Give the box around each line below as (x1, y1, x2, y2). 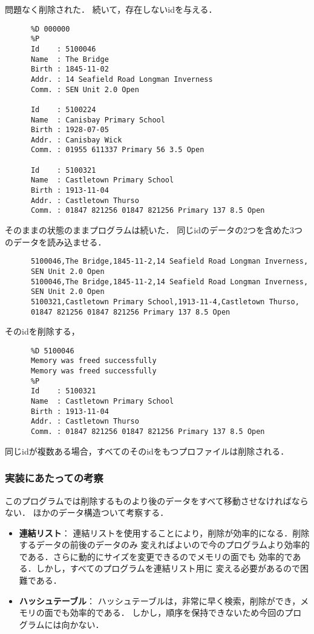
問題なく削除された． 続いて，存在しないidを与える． (5, 3, 217, 15)
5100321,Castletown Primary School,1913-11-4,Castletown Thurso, (30, 297, 299, 306)
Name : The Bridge (30, 55, 109, 64)
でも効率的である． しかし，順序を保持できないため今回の (53, 606, 285, 619)
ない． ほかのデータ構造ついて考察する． (5, 506, 169, 519)
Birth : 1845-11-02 (30, 65, 109, 74)
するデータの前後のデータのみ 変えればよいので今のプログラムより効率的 (19, 538, 310, 551)
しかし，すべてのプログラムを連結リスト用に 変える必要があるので (36, 562, 301, 575)
